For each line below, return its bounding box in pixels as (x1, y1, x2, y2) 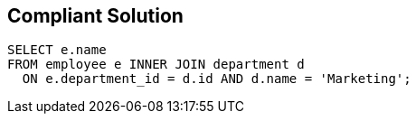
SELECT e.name (7, 42, 107, 58)
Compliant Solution (7, 5, 184, 27)
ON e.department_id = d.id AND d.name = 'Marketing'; (22, 71, 411, 87)
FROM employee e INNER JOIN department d (7, 57, 305, 72)
